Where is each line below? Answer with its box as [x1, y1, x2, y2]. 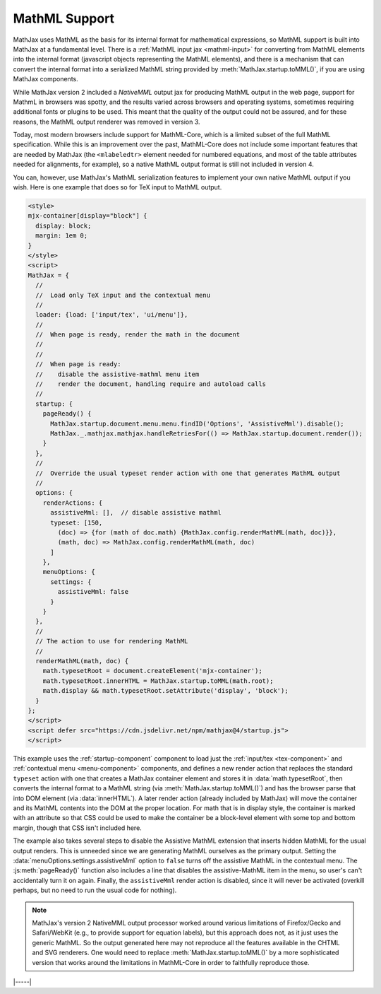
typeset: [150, [50, 518, 103, 527]
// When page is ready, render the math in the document [35, 331, 241, 339]
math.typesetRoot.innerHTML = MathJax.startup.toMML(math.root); [42, 677, 274, 685]
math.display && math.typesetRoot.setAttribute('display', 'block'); [42, 686, 289, 695]
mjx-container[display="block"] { [28, 212, 147, 220]
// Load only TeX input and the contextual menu [35, 291, 211, 299]
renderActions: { [42, 498, 103, 507]
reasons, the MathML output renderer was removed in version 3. [13, 117, 200, 126]
